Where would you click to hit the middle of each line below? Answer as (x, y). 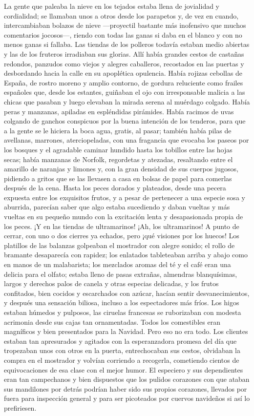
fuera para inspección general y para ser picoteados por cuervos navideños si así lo (127, 398)
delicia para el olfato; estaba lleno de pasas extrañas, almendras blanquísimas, (121, 274)
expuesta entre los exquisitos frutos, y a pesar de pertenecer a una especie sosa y (125, 197)
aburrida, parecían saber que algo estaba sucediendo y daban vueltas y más (117, 207)
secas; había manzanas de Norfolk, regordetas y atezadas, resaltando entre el (118, 159)
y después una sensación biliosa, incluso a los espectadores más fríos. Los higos (122, 302)
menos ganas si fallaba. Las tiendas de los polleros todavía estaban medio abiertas (127, 44)
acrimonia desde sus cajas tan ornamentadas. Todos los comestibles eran (112, 322)
